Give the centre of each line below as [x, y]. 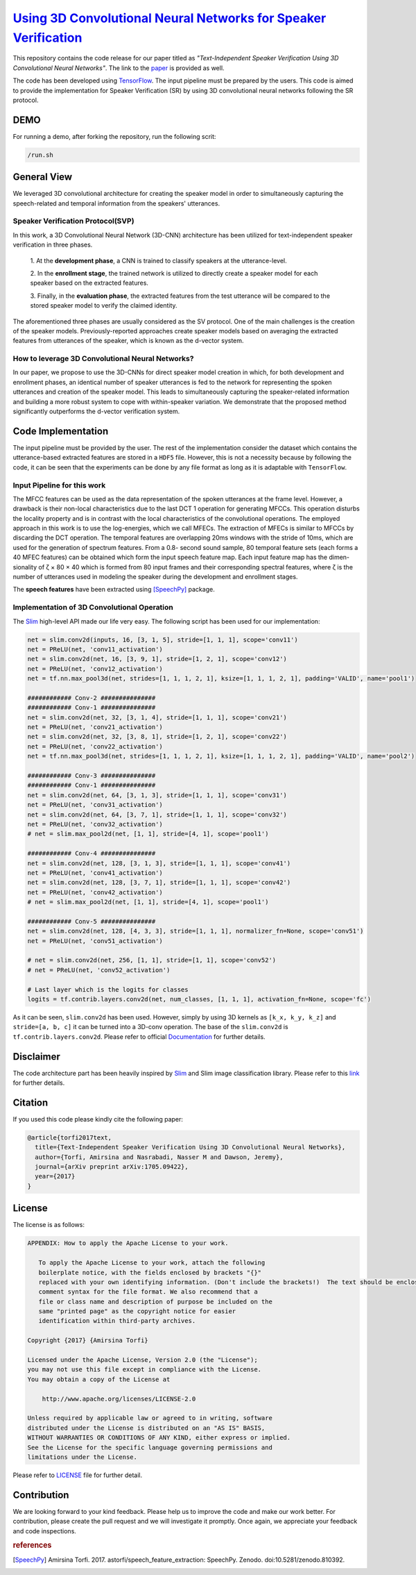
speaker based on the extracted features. [89, 283]
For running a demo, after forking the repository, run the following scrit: [114, 136]
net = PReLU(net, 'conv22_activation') [95, 746]
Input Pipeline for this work [59, 485]
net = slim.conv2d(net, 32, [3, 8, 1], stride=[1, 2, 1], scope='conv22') [157, 737]
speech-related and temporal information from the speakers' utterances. [116, 203]
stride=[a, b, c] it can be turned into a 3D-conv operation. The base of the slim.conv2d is [150, 1027]
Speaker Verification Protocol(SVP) [73, 221]
